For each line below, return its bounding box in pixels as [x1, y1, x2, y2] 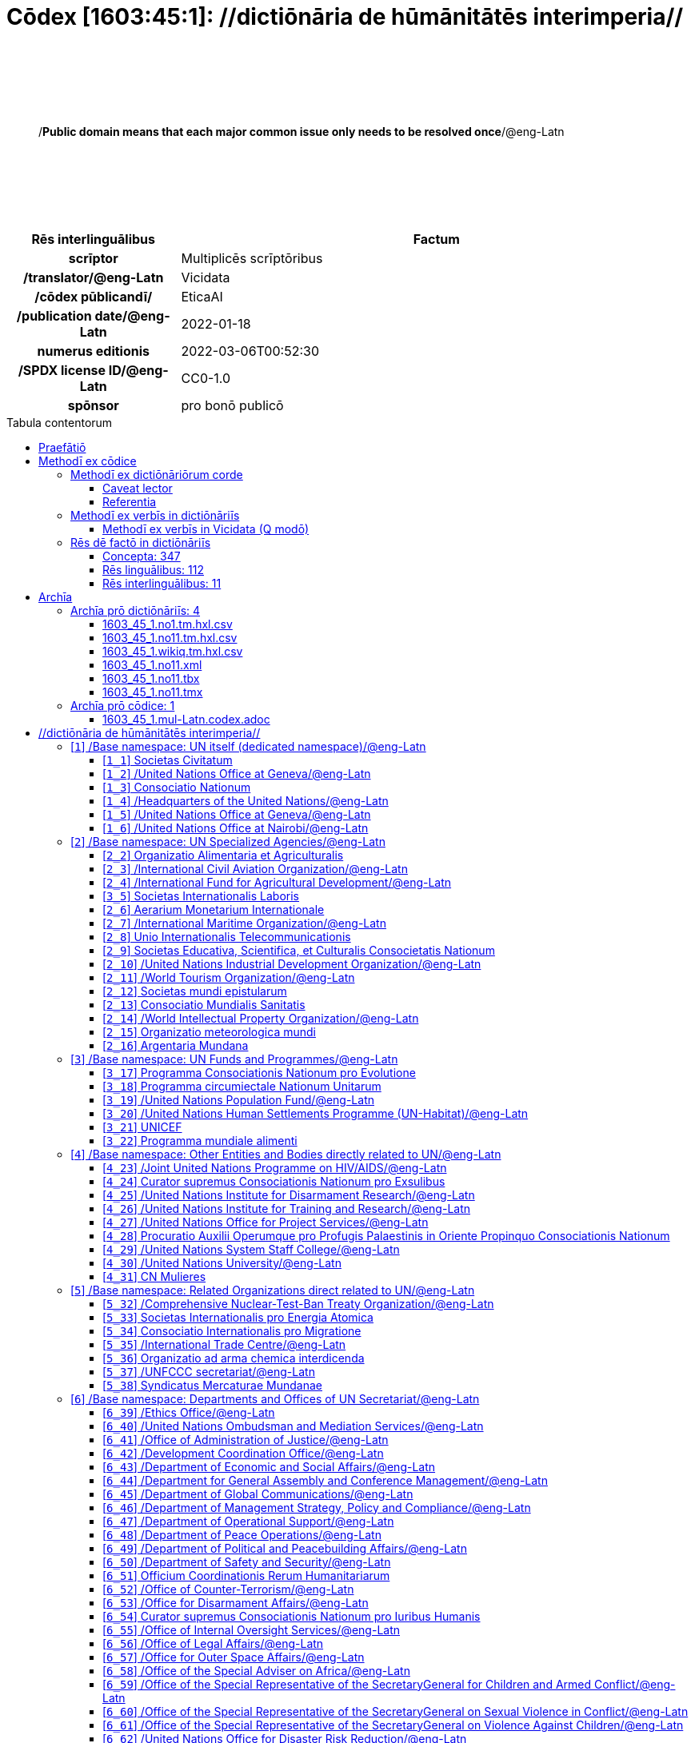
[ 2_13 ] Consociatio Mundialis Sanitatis [102, 997, 306, 1011]
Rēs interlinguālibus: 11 [102, 576, 222, 590]
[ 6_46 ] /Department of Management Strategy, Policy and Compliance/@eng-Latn [102, 1500, 531, 1514]
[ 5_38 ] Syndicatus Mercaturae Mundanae [102, 1378, 322, 1392]
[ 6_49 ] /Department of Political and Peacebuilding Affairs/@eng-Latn [102, 1541, 467, 1555]
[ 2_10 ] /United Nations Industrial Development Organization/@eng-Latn [102, 956, 481, 971]
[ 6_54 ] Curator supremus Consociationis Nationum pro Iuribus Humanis [102, 1609, 481, 1623]
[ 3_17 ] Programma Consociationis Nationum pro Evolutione [102, 1065, 416, 1079]
